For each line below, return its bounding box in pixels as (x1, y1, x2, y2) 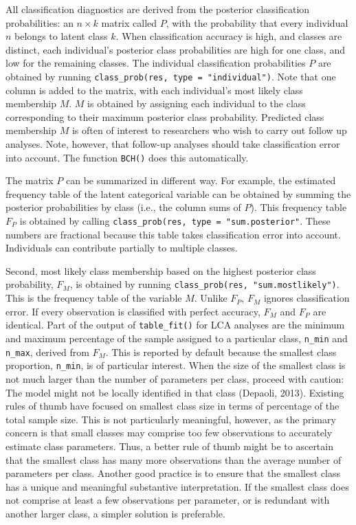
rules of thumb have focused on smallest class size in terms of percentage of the (5, 399, 340, 413)
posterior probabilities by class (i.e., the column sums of (5, 200, 241, 214)
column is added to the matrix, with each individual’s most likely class (5, 82, 303, 97)
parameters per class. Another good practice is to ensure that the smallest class (5, 466, 340, 480)
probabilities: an (5, 15, 74, 30)
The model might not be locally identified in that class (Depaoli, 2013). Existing (5, 385, 344, 399)
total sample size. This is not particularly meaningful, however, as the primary (5, 412, 336, 426)
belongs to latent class (14, 29, 108, 43)
